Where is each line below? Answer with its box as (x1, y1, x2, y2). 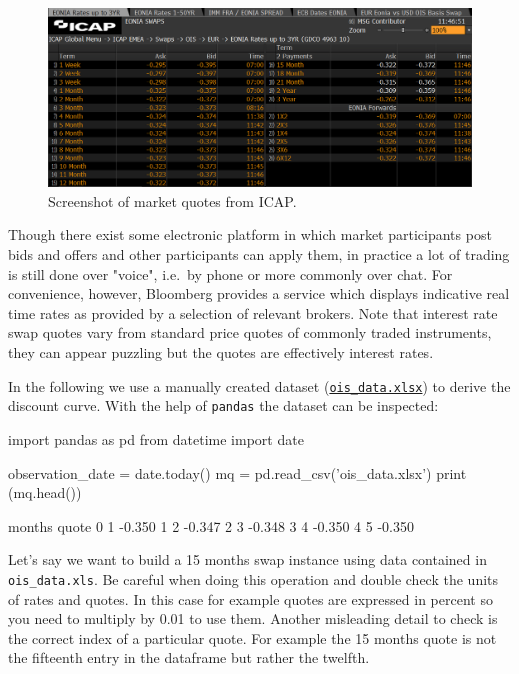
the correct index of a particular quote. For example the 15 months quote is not (8, 627, 497, 648)
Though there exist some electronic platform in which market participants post (8, 224, 492, 245)
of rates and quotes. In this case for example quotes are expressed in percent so (8, 588, 493, 609)
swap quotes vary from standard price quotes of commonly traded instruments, (8, 322, 492, 343)
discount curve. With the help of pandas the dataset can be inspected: (8, 395, 439, 416)
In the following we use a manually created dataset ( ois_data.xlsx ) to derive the (8, 375, 511, 396)
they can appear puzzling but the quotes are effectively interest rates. (8, 342, 434, 363)
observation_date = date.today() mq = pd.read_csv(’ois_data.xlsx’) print (8, 462, 467, 483)
